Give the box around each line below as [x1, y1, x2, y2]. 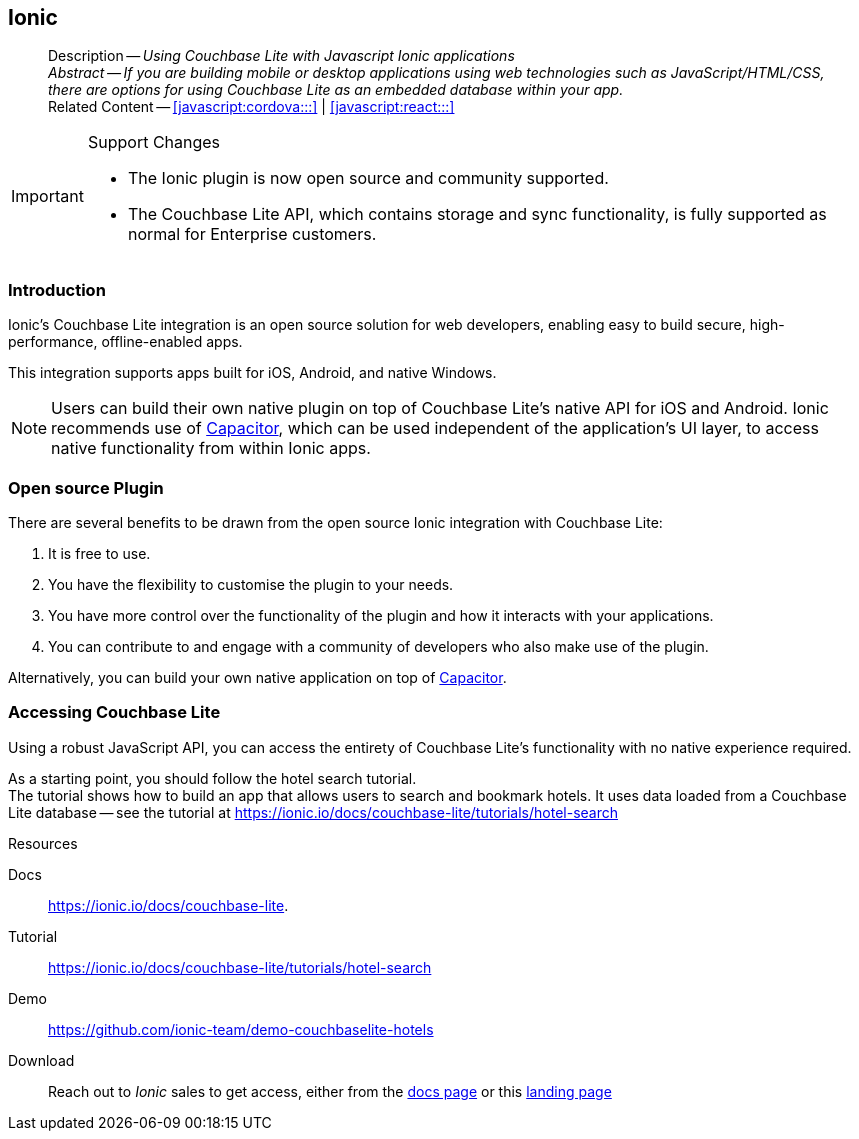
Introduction [8, 279, 106, 300]
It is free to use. [48, 544, 151, 562]
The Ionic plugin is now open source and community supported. [127, 168, 609, 189]
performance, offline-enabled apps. [8, 333, 243, 351]
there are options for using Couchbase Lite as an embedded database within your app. [48, 81, 624, 99]
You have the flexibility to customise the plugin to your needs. [48, 575, 454, 593]
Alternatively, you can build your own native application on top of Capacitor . [8, 668, 507, 686]
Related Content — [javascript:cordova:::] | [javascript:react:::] [48, 98, 455, 116]
